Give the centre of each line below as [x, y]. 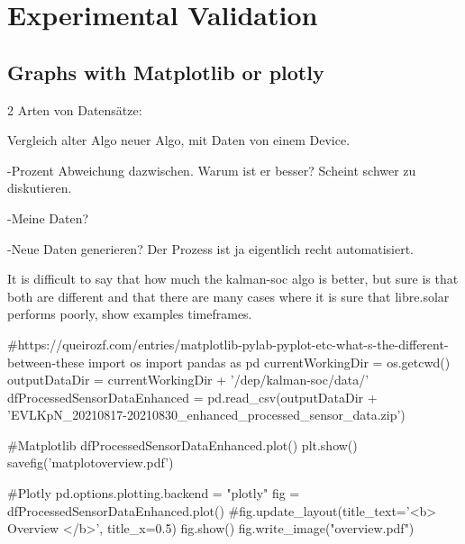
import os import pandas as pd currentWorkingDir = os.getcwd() [269, 362]
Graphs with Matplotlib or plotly [166, 72]
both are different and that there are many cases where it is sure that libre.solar [228, 296]
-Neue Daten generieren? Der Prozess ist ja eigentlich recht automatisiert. [211, 248]
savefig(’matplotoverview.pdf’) [91, 462]
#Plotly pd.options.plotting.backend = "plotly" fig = [154, 493]
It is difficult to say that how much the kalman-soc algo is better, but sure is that [233, 279]
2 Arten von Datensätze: [75, 109]
